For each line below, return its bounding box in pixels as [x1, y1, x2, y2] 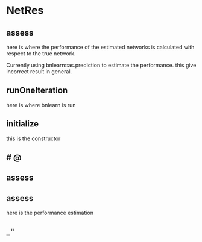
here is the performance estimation [6, 209, 93, 217]
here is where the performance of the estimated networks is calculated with [6, 43, 195, 51]
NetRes [6, 4, 44, 17]
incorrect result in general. [6, 68, 72, 75]
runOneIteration [6, 85, 68, 96]
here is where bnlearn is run [6, 101, 76, 108]
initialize [6, 119, 39, 129]
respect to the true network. [6, 50, 76, 57]
